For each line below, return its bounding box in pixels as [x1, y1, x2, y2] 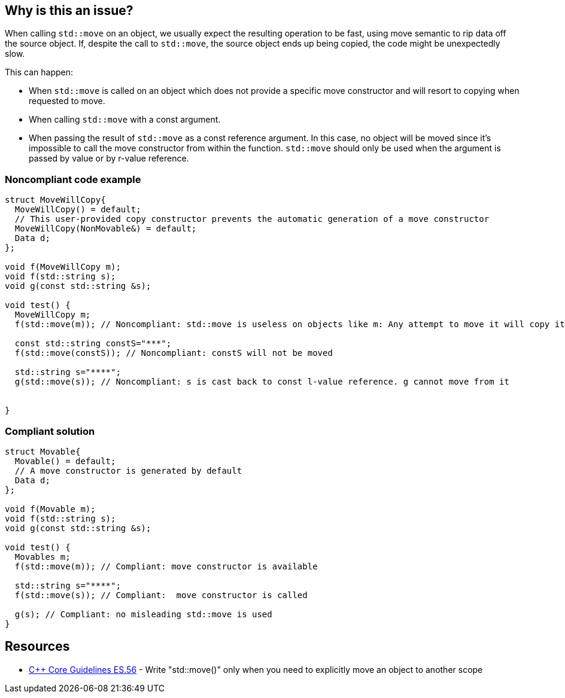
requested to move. [29, 96, 105, 106]
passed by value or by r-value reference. [29, 153, 189, 164]
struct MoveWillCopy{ [5, 195, 106, 205]
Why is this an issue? [5, 3, 133, 18]
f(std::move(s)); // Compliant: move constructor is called [14, 590, 308, 600]
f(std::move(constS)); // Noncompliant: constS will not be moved [14, 348, 333, 358]
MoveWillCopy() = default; [14, 205, 141, 215]
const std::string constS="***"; [14, 339, 172, 349]
